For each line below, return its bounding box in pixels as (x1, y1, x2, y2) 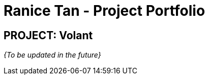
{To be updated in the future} (4, 50, 101, 60)
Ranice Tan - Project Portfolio (4, 2, 205, 19)
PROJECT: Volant (4, 29, 93, 42)
